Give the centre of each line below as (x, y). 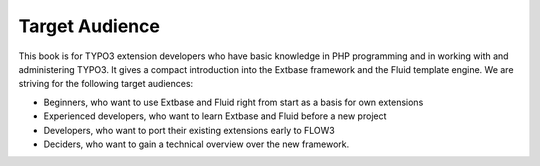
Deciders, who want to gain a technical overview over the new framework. (196, 144)
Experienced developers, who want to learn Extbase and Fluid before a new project (215, 116)
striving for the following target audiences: (106, 84)
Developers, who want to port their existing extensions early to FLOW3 (189, 130)
